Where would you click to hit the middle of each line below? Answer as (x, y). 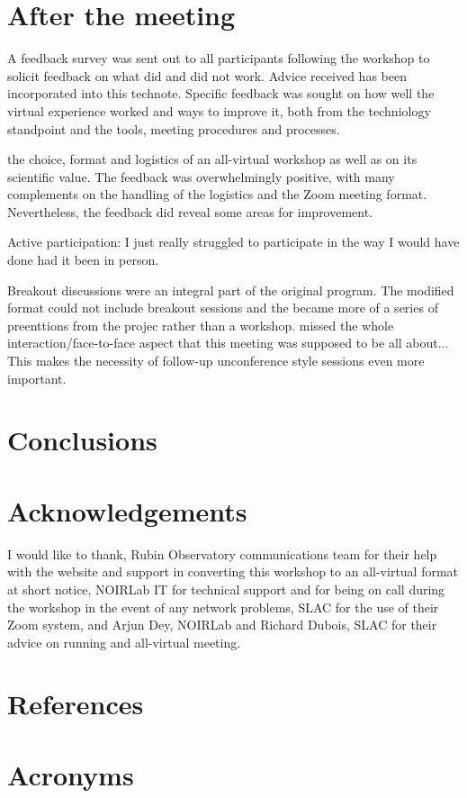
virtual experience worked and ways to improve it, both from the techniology (219, 110)
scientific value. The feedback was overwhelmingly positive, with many (201, 176)
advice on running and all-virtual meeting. (124, 642)
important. (37, 378)
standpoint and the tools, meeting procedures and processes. (174, 128)
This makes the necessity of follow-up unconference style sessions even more (216, 361)
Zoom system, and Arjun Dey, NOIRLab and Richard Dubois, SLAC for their (222, 625)
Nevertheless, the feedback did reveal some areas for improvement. (190, 211)
